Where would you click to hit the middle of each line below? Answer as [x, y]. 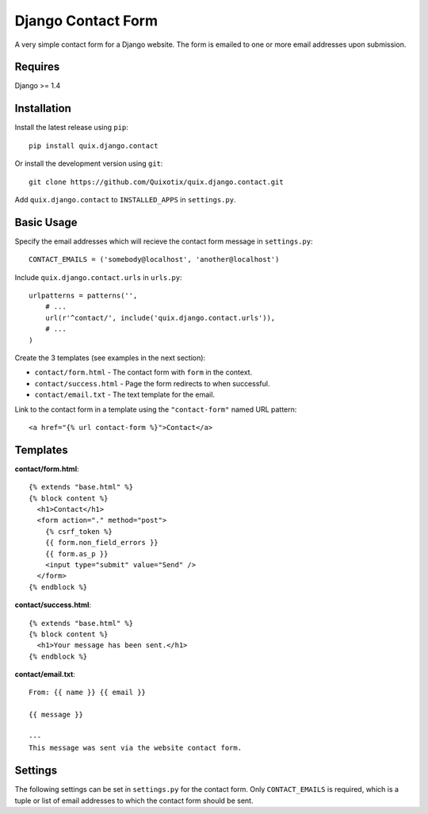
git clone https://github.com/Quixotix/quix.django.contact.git [157, 182]
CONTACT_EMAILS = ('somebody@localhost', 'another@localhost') [154, 259]
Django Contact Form [86, 21]
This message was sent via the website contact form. [135, 748]
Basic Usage [46, 222]
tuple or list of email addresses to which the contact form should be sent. [134, 801]
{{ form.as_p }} [76, 554]
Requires [37, 67]
